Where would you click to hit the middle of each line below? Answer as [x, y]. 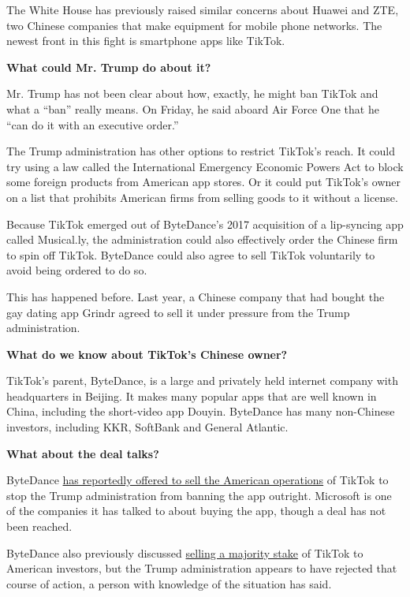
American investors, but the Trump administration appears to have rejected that [202, 568]
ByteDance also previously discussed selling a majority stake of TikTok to [185, 552]
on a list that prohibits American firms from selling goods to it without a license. [202, 197]
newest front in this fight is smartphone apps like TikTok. [146, 41]
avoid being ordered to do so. [77, 270]
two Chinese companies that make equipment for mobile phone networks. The [194, 25]
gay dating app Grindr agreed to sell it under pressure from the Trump [178, 312]
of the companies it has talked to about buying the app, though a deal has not [196, 511]
